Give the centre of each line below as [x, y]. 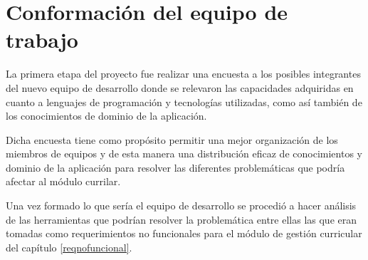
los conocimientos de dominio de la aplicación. [106, 116]
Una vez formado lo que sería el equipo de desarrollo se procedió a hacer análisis [181, 206]
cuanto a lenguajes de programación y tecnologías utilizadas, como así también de [184, 102]
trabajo [42, 40]
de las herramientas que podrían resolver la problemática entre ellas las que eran [182, 219]
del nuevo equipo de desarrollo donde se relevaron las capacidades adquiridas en [180, 87]
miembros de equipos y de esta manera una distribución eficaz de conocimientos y [184, 154]
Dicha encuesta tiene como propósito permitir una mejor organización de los [172, 139]
